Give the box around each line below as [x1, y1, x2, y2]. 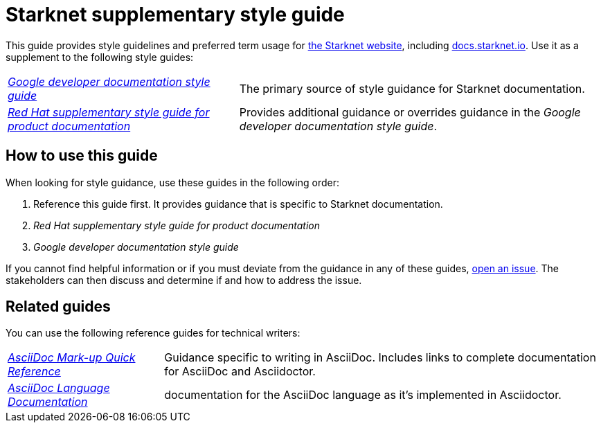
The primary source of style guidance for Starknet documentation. [239, 81, 585, 96]
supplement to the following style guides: [6, 51, 194, 63]
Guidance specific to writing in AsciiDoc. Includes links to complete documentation [164, 350, 596, 365]
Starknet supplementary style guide [6, 3, 345, 26]
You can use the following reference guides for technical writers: [6, 327, 300, 339]
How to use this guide [6, 147, 158, 165]
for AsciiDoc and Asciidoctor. [164, 364, 316, 379]
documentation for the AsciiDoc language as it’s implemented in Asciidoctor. [164, 388, 562, 402]
